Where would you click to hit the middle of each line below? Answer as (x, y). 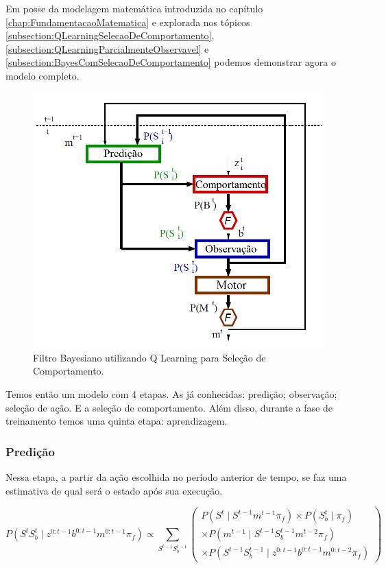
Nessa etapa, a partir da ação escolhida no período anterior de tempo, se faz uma (176, 476)
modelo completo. (43, 75)
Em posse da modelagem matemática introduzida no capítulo (134, 8)
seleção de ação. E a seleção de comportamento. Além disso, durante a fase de (169, 407)
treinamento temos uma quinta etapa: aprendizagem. (117, 421)
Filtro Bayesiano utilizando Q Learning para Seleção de (149, 357)
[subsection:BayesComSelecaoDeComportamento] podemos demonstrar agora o (171, 62)
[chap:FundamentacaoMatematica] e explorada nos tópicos (128, 22)
